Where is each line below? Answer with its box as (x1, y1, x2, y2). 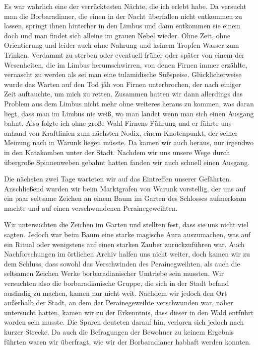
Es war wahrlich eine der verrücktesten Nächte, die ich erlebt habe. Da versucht (4, 1, 247, 11)
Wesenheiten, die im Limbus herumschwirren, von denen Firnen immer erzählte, (4, 59, 248, 70)
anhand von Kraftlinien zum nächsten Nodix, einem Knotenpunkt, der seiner (4, 127, 238, 138)
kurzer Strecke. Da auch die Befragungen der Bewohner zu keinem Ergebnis (4, 327, 234, 337)
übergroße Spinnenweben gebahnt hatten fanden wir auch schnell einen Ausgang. (4, 157, 250, 167)
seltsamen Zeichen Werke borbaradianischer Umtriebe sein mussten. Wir (4, 268, 224, 278)
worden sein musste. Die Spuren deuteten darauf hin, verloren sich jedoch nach (4, 317, 244, 327)
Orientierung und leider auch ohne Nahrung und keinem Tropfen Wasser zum (4, 40, 239, 50)
